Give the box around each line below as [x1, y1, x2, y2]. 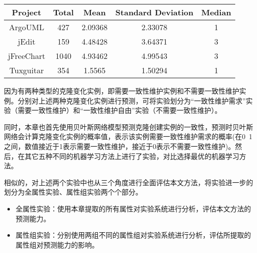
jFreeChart [8, 50, 45, 61]
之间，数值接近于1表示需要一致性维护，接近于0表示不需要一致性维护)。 [4, 141, 235, 151]
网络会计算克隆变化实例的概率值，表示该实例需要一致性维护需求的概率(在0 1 [4, 131, 253, 142]
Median [201, 6, 231, 18]
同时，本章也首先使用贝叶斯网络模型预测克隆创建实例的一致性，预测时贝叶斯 [4, 121, 253, 132]
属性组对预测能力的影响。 [15, 239, 99, 250]
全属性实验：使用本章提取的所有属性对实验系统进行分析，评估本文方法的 [15, 203, 251, 213]
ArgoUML [9, 21, 44, 33]
